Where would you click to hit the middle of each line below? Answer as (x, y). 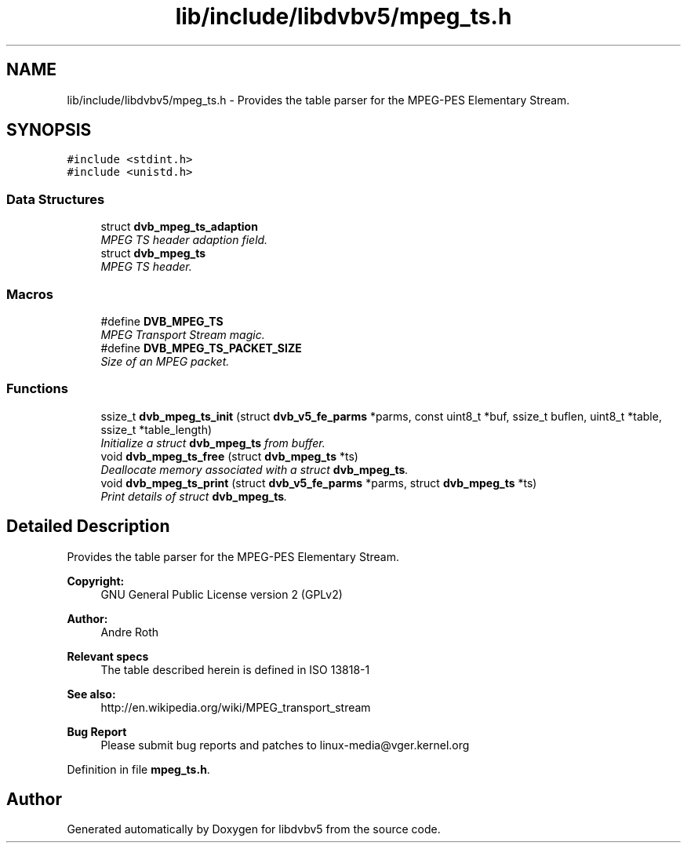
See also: (91, 694)
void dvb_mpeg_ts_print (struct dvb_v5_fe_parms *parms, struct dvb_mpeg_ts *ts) (319, 483)
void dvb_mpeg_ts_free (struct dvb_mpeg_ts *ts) (229, 456)
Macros (30, 294)
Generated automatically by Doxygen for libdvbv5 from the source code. (254, 829)
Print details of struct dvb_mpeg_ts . (194, 496)
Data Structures (56, 199)
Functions (37, 389)
